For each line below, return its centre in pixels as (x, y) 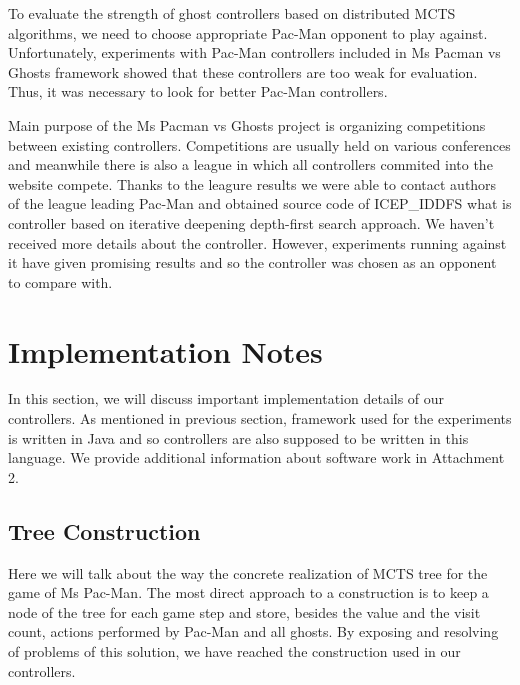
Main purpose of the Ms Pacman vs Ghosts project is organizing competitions (247, 124)
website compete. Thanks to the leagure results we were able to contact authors (252, 183)
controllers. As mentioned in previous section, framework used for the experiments (260, 418)
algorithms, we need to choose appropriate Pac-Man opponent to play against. (248, 32)
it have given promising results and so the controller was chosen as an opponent (252, 262)
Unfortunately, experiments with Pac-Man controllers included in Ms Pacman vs (254, 52)
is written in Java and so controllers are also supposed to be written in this (238, 437)
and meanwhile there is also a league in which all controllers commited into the (250, 164)
